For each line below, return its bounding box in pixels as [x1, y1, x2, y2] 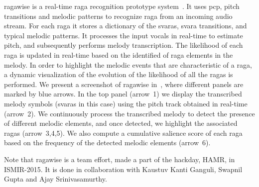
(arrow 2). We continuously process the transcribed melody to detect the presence [4, 108, 255, 118]
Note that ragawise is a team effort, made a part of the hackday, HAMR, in [4, 154, 235, 164]
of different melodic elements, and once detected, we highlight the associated [4, 118, 238, 128]
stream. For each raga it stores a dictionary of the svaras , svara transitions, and [4, 20, 247, 31]
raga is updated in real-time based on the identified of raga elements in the [4, 49, 233, 60]
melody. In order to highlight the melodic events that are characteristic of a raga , [4, 59, 252, 70]
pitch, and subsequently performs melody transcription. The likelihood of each [4, 40, 243, 50]
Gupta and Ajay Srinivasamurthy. [4, 174, 107, 184]
